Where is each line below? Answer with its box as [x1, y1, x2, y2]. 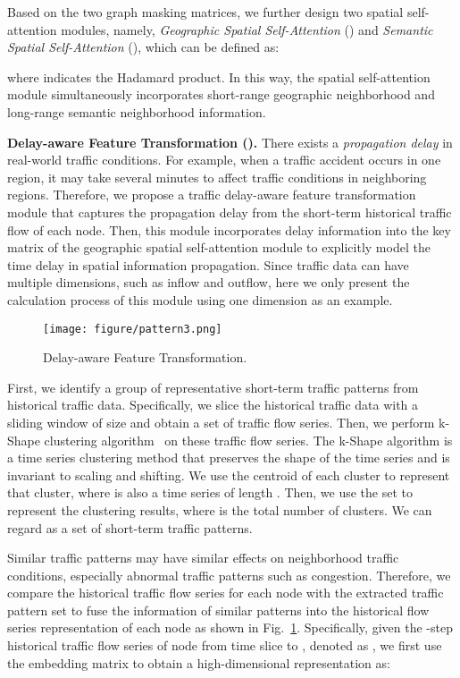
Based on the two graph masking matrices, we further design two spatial [7, 3, 404, 21]
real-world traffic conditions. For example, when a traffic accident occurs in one [7, 150, 441, 169]
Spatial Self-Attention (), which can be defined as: [7, 38, 280, 56]
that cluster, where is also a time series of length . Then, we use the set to [7, 483, 414, 502]
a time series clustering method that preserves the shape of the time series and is [7, 448, 450, 467]
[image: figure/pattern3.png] [43, 322, 222, 335]
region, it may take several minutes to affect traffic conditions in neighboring [7, 167, 427, 186]
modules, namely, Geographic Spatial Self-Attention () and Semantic [61, 20, 433, 38]
